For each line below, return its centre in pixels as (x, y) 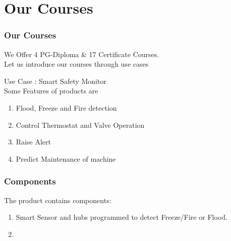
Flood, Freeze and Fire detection (66, 107)
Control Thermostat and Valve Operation (80, 125)
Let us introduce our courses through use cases (76, 64)
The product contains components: (58, 200)
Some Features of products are (51, 91)
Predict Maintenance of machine (66, 158)
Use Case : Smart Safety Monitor (55, 81)
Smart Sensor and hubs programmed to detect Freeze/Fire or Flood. (122, 217)
